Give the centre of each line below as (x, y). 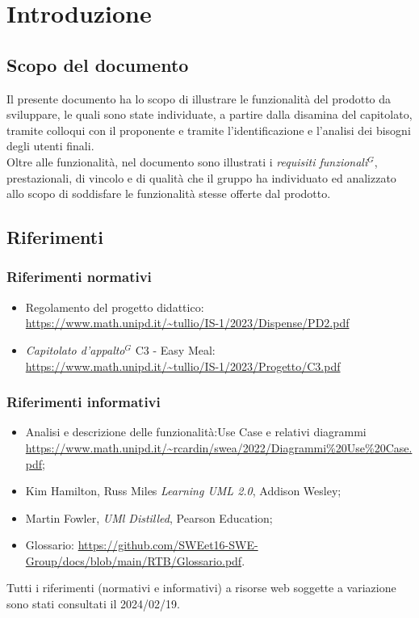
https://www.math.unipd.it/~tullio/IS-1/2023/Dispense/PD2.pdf (187, 323)
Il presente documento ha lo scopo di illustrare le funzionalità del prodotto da (199, 98)
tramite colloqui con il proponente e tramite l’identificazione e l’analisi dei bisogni (209, 130)
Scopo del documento (98, 64)
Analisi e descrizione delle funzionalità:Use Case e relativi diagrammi (196, 432)
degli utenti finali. (50, 146)
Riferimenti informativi (84, 402)
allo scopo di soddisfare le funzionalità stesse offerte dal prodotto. (169, 193)
